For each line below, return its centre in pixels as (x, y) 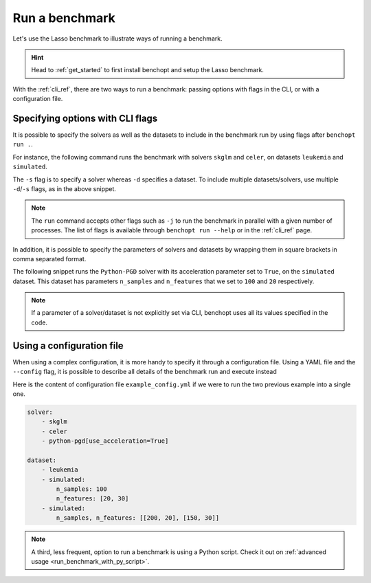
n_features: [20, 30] (92, 499)
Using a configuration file (68, 345)
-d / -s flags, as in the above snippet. (65, 188)
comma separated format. (49, 258)
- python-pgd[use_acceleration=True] (105, 441)
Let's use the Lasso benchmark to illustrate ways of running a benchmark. (117, 38)
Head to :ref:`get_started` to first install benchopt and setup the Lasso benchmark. (148, 70)
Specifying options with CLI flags (85, 118)
